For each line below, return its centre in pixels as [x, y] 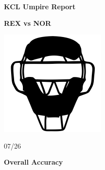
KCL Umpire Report [40, 6]
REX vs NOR [28, 23]
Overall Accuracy [34, 162]
